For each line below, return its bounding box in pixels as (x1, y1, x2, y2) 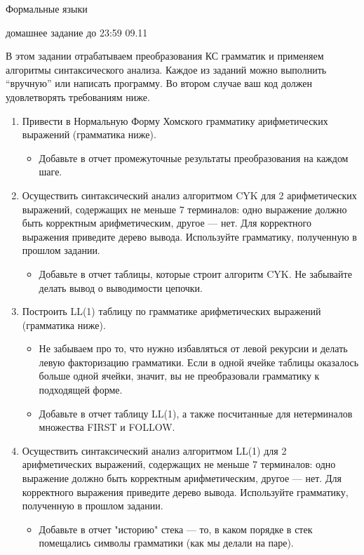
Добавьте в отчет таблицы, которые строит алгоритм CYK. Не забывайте (39, 266, 352, 281)
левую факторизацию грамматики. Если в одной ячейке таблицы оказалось (39, 354, 359, 369)
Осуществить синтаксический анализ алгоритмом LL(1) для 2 (22, 443, 287, 457)
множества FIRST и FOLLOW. (39, 420, 175, 434)
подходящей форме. (39, 382, 123, 397)
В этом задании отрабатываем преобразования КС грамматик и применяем (6, 48, 324, 63)
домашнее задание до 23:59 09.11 (6, 25, 148, 39)
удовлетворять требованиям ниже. (6, 89, 150, 104)
